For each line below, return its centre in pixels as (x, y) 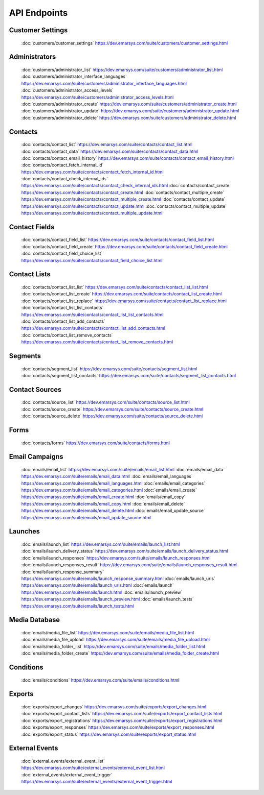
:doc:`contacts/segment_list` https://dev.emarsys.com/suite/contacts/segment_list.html (109, 369)
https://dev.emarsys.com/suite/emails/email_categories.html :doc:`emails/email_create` (109, 490)
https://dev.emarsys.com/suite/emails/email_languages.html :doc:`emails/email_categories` (113, 483)
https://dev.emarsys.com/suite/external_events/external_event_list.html (93, 768)
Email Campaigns (36, 457)
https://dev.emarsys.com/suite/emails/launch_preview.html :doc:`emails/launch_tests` (108, 599)
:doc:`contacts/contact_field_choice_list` (62, 253)
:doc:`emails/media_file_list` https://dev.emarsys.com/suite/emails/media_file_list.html (108, 632)
